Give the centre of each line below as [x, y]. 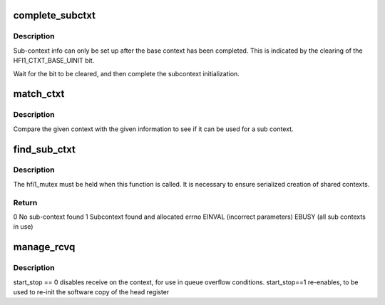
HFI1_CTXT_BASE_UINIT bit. [54, 61]
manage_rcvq [44, 247]
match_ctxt [39, 94]
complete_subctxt [55, 15]
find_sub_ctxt [45, 149]
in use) [23, 227]
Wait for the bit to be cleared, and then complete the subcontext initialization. [127, 73]
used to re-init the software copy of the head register [91, 291]
